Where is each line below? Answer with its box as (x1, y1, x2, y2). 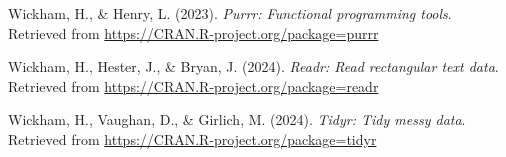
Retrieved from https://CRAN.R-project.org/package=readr (8, 75, 379, 96)
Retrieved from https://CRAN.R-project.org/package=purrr (8, 22, 379, 43)
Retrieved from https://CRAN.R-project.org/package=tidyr (8, 128, 377, 149)
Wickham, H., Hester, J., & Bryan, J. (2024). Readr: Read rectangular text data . (8, 56, 499, 77)
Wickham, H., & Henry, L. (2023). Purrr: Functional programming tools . (8, 3, 452, 23)
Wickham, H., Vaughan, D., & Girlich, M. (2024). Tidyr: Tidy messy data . (8, 109, 466, 130)
